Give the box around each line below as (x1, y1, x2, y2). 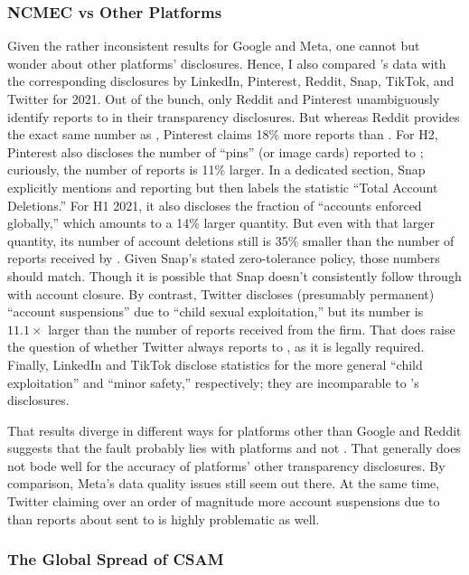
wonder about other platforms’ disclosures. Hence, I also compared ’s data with (7, 53, 446, 72)
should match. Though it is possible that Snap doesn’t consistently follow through (7, 266, 462, 285)
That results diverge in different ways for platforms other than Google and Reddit (7, 420, 462, 439)
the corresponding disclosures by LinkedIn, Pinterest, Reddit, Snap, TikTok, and (7, 71, 455, 90)
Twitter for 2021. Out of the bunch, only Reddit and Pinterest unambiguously (7, 90, 440, 108)
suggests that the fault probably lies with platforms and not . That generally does (7, 438, 461, 457)
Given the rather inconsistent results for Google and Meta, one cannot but (7, 36, 420, 55)
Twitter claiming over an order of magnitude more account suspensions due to (7, 492, 440, 511)
